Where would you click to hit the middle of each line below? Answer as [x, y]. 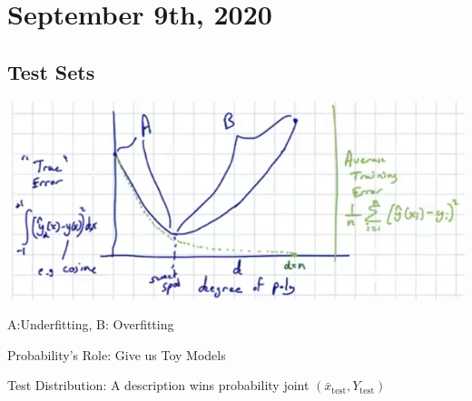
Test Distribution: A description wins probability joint [158, 385]
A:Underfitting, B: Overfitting [91, 324]
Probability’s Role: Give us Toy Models [117, 354]
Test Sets [51, 71]
